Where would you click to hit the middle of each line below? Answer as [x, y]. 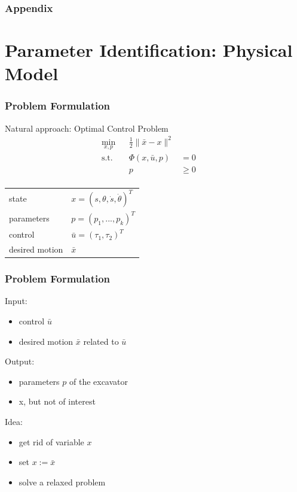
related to [101, 341]
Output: [20, 361]
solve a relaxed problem [62, 482]
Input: [16, 301]
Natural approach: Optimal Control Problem [87, 128]
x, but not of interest [57, 401]
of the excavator [99, 381]
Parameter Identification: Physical [149, 50]
